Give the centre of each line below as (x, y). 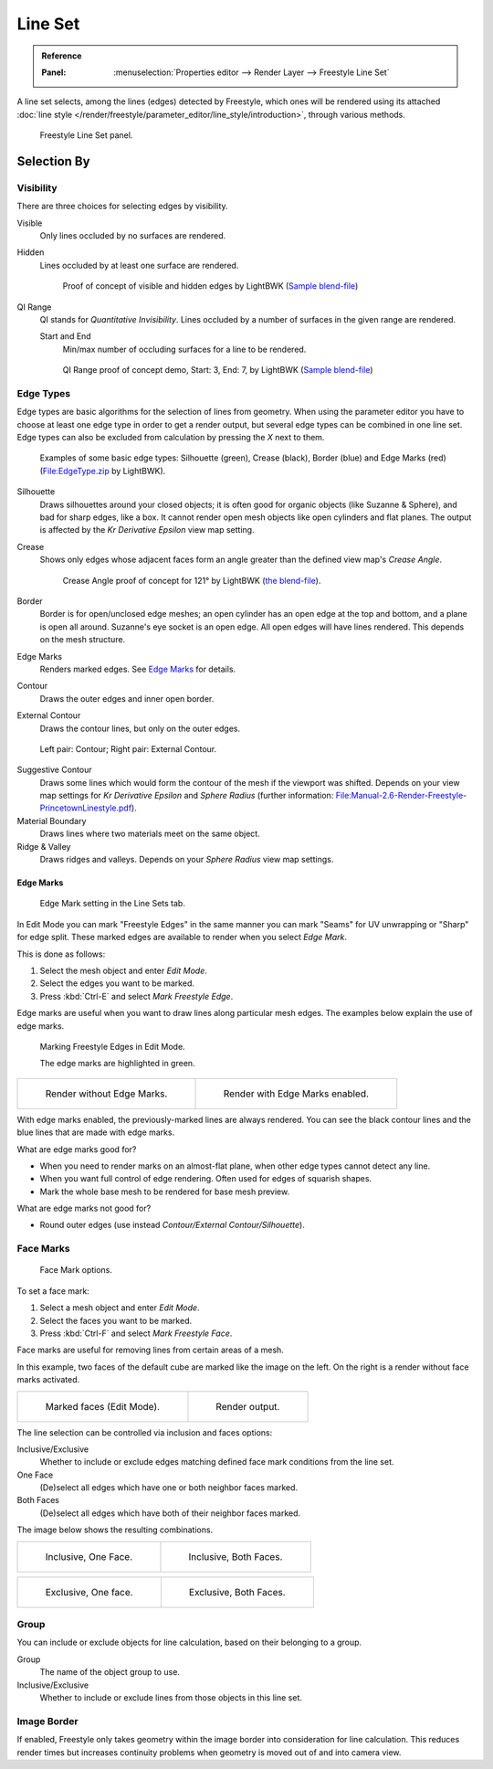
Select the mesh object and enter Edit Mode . (123, 970)
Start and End (65, 336)
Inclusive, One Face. (89, 1556)
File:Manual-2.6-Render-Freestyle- (401, 796)
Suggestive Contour (54, 770)
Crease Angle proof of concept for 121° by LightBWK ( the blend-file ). (192, 580)
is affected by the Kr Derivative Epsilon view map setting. (147, 530)
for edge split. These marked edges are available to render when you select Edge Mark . (182, 937)
